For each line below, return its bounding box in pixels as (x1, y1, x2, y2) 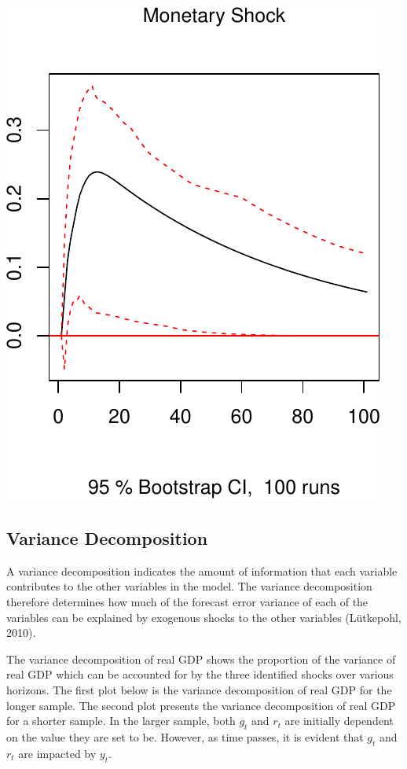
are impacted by (18, 745, 97, 761)
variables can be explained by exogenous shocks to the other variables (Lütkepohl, (6, 609, 401, 625)
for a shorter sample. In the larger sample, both (6, 712, 236, 729)
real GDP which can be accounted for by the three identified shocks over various (6, 666, 394, 683)
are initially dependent (284, 712, 394, 729)
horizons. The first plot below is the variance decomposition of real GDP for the (6, 681, 392, 697)
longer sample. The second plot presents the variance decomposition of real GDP (6, 697, 396, 713)
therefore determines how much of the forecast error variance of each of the (6, 593, 368, 609)
